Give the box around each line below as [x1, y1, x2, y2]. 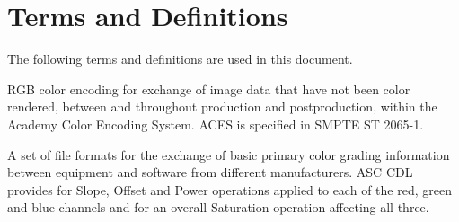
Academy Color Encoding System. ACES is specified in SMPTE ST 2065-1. [7, 114, 424, 133]
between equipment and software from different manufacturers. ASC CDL [7, 163, 413, 182]
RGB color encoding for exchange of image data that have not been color [7, 79, 410, 98]
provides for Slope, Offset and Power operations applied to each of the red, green [7, 180, 452, 199]
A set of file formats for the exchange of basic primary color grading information [7, 145, 450, 164]
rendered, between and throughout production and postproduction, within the [7, 97, 437, 116]
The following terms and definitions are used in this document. [7, 49, 353, 68]
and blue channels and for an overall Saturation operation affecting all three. [7, 198, 429, 217]
